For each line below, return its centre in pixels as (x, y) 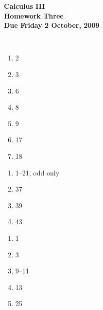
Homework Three (34, 15)
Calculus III (25, 6)
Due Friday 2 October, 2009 (52, 25)
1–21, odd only (37, 172)
